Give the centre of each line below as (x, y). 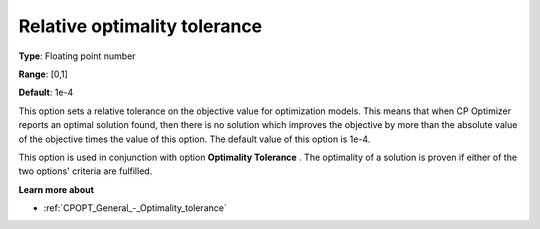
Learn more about (56, 189)
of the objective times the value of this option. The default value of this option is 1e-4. (194, 139)
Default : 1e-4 (46, 92)
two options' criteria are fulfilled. (85, 171)
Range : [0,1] (43, 74)
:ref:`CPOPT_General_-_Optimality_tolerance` (135, 208)
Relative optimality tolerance (140, 26)
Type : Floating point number (77, 56)
